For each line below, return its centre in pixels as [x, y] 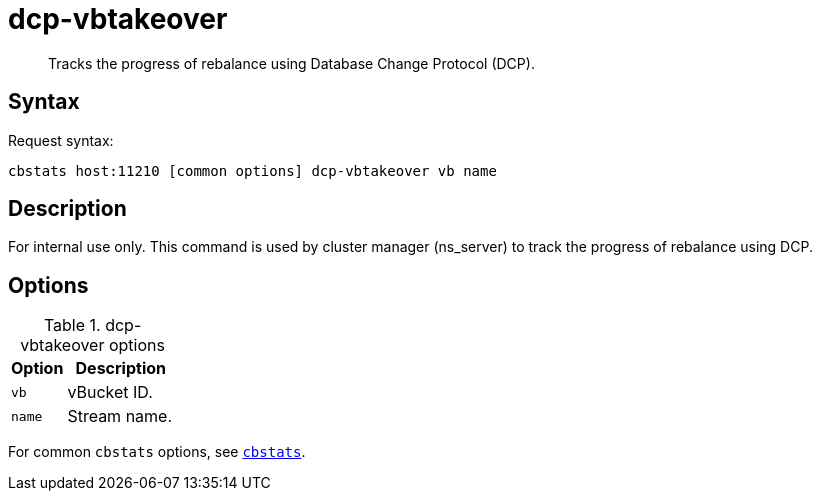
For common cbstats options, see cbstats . [157, 452]
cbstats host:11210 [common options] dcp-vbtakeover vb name [252, 170]
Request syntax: [61, 140]
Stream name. [120, 416]
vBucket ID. [110, 392]
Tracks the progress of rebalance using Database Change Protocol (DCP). [291, 63]
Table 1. [72, 325]
